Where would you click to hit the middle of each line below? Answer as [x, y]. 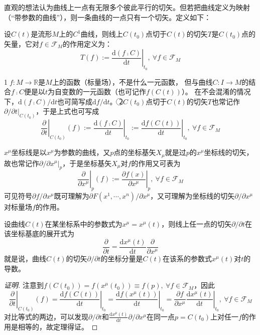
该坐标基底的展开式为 [39, 233]
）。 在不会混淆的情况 [216, 92]
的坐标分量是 [122, 258]
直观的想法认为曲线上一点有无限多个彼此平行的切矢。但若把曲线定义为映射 [127, 7]
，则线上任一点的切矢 [197, 223]
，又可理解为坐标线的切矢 [192, 196]
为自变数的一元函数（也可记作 [97, 92]
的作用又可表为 [156, 163]
